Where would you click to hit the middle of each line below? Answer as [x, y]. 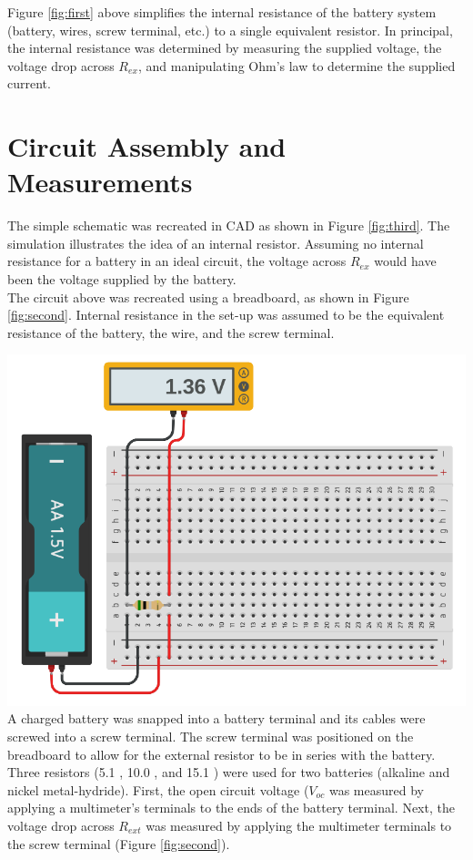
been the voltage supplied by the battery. [122, 279]
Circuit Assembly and [147, 146]
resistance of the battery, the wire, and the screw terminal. [171, 332]
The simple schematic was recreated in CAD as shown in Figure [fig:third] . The [229, 225]
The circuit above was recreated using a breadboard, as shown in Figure [208, 297]
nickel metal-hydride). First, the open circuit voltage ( [158, 789]
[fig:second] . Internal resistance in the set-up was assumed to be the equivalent [226, 315]
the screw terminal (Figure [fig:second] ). [119, 843]
